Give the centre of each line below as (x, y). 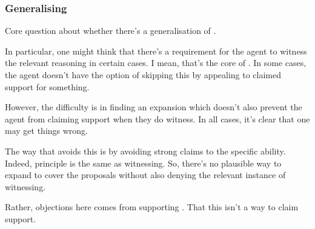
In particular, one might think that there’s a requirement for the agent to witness (156, 51)
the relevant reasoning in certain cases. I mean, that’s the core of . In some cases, (156, 63)
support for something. (47, 86)
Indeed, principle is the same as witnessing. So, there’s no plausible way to (143, 163)
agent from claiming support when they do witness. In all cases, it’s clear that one (157, 118)
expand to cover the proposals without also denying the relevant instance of (145, 175)
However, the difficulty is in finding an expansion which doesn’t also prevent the (154, 107)
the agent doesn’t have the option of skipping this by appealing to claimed (143, 75)
